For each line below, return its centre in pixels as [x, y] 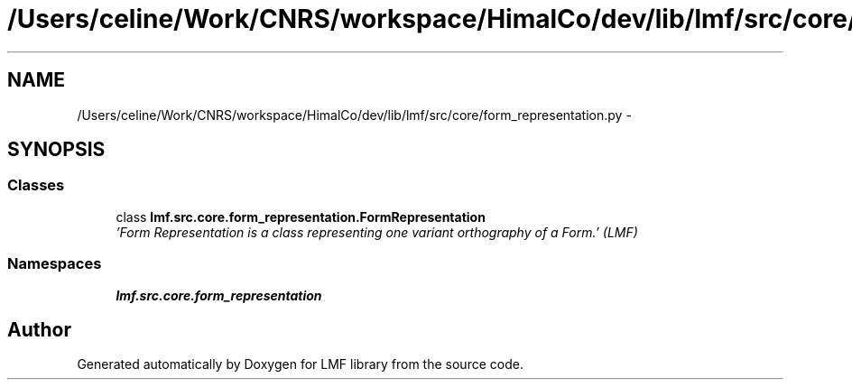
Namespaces [55, 264]
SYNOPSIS [56, 150]
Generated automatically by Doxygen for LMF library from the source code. [300, 364]
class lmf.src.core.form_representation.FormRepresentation [301, 217]
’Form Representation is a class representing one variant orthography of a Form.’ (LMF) [377, 232]
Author [39, 329]
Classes [36, 185]
